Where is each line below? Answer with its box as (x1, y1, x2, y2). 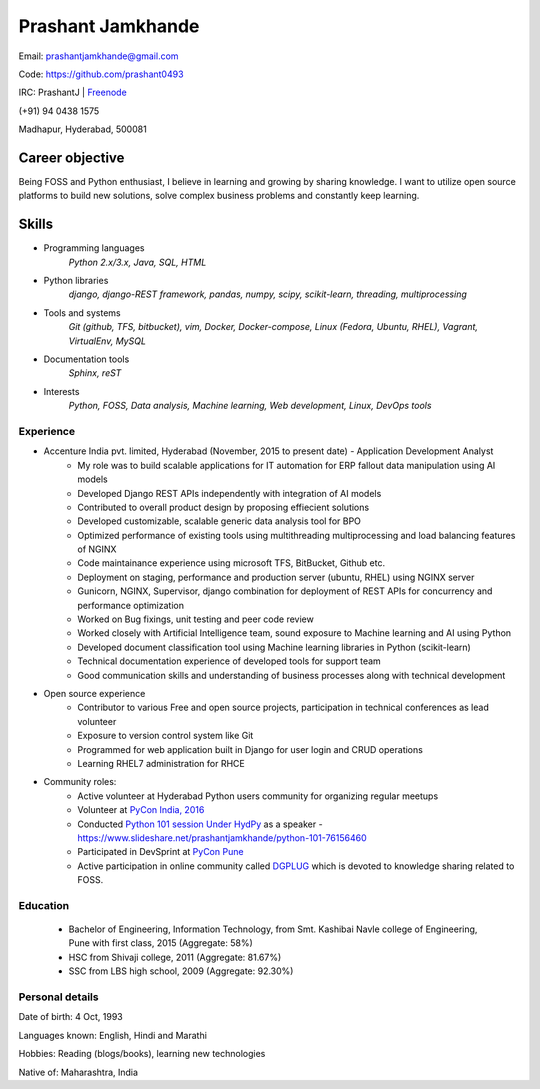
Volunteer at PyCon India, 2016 (77, 804, 205, 816)
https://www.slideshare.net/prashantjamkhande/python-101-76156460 (77, 831, 367, 844)
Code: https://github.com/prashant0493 (18, 68, 184, 80)
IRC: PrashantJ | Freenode (18, 86, 127, 99)
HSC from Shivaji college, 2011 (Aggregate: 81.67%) (68, 951, 282, 963)
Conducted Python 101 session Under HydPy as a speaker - (77, 818, 324, 830)
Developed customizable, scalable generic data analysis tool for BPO (77, 515, 362, 527)
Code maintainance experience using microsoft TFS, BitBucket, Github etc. (77, 557, 386, 569)
